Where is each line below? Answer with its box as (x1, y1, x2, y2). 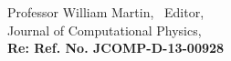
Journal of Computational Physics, (7, 20, 202, 39)
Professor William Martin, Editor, (7, 3, 205, 21)
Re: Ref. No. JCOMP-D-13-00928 (7, 38, 225, 57)
